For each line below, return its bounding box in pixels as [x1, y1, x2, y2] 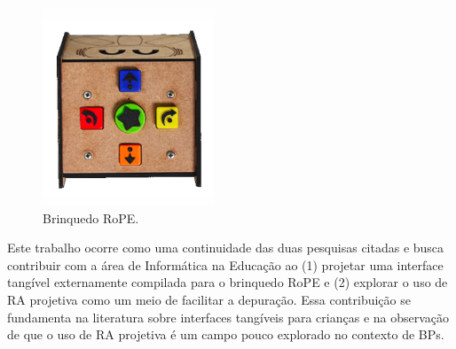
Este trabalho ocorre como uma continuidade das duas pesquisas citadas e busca [7, 238, 444, 257]
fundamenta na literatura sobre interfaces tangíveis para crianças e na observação [7, 307, 450, 326]
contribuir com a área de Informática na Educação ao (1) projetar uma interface [7, 255, 444, 274]
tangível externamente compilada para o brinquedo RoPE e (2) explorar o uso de [7, 273, 448, 291]
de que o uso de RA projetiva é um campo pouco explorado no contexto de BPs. [7, 325, 444, 344]
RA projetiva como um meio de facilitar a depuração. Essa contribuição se [7, 290, 411, 308]
